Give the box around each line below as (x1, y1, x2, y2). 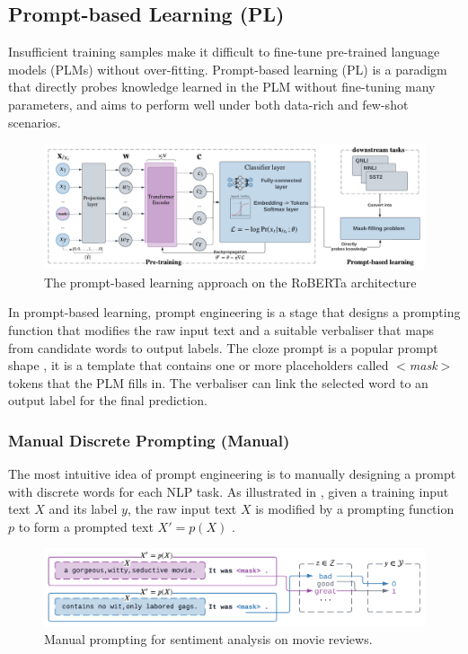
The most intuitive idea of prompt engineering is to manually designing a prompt (8, 464, 456, 483)
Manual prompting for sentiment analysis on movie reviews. (44, 630, 373, 649)
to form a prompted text (18, 517, 154, 535)
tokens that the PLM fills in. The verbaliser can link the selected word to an (8, 373, 428, 392)
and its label (49, 499, 118, 518)
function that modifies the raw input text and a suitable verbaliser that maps (8, 320, 435, 339)
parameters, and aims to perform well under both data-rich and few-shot (8, 94, 409, 113)
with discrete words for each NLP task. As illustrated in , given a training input (8, 482, 449, 500)
